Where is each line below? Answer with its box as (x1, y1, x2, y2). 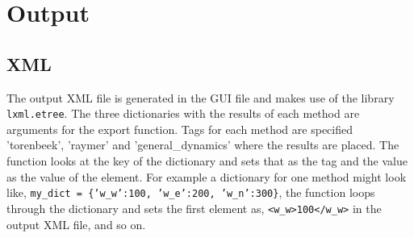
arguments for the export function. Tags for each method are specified (6, 120, 353, 137)
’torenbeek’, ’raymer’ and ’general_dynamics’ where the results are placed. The (6, 136, 399, 153)
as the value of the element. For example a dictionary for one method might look (6, 168, 407, 185)
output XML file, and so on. (6, 215, 146, 232)
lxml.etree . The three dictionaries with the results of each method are (6, 105, 360, 122)
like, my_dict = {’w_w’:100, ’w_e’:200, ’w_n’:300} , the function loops (6, 184, 375, 201)
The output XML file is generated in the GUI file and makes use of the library (6, 89, 395, 106)
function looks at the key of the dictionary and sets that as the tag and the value (6, 152, 408, 169)
